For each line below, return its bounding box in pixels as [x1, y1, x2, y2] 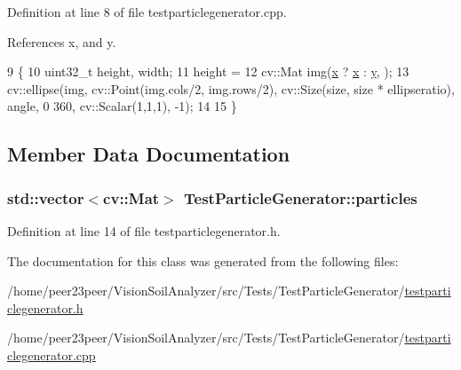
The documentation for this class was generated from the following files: [7, 251, 399, 270]
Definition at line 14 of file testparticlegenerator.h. [7, 221, 281, 240]
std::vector [7, 186, 84, 209]
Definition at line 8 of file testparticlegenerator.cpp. [7, 3, 287, 20]
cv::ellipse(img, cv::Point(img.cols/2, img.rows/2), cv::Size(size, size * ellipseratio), [7, 79, 455, 98]
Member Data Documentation [7, 140, 290, 168]
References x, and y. [7, 32, 116, 51]
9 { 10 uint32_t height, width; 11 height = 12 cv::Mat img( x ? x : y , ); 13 [7, 62, 409, 81]
